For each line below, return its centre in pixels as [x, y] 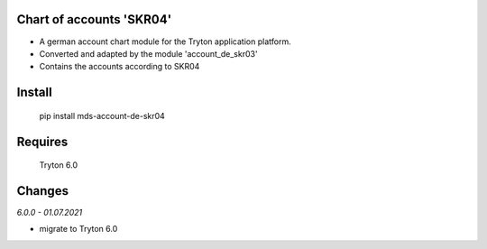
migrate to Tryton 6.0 [78, 229]
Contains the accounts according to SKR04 [119, 67]
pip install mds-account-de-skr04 [102, 115]
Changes [43, 191]
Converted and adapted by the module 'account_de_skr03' [148, 53]
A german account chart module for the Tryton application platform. [165, 41]
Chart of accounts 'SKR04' [94, 19]
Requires [42, 141]
